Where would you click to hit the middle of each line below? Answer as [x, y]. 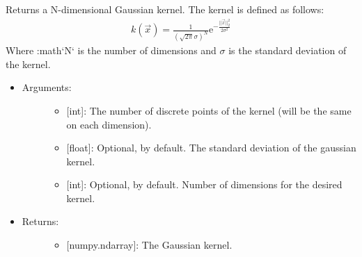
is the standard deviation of [288, 50]
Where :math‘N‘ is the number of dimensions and [111, 50]
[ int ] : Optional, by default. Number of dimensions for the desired [204, 184]
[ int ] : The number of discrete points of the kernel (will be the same [209, 110]
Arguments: [47, 87]
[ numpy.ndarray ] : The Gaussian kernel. [149, 245]
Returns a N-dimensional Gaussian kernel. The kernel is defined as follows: [165, 9]
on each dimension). [109, 124]
